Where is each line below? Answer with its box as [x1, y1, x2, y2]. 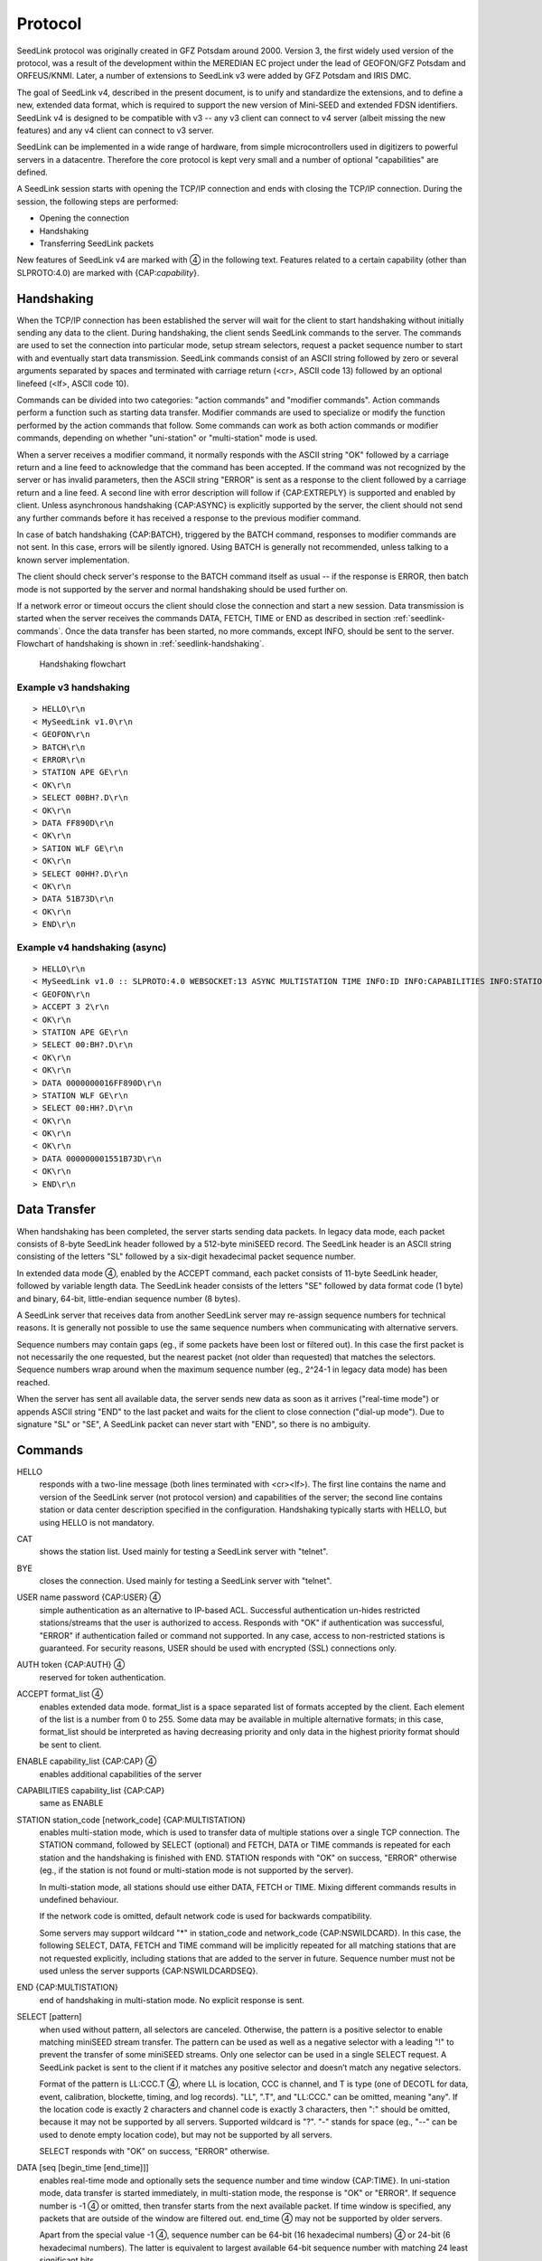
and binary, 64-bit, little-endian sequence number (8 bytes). [16, 1293, 241, 1304]
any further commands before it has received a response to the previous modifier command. [16, 512, 361, 524]
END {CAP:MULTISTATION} [16, 1982, 119, 1993]
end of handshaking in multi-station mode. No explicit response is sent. [39, 1994, 304, 2005]
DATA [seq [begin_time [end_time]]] [16, 2162, 149, 2173]
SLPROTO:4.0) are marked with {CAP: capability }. [16, 267, 200, 278]
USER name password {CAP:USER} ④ [16, 1592, 162, 1603]
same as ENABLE [39, 1798, 104, 1809]
